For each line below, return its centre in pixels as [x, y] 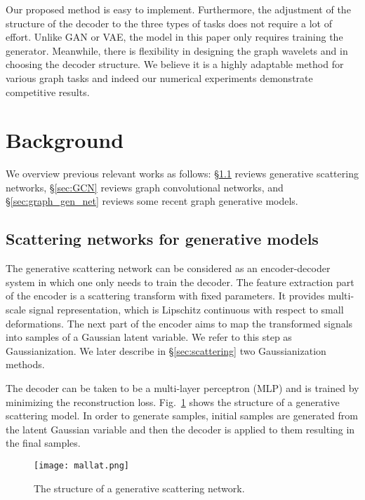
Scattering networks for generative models [162, 239]
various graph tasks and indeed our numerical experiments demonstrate [159, 77]
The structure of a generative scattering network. [139, 488]
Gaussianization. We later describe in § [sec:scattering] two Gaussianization [166, 350]
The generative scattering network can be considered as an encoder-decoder [168, 268]
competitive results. [48, 92]
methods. [25, 364]
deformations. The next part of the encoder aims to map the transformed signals [179, 323]
